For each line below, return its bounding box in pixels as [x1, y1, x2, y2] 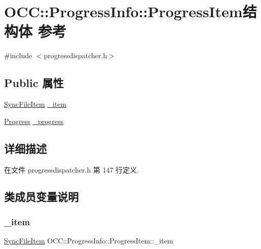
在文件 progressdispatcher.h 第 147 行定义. [4, 164, 139, 175]
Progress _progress [4, 115, 63, 126]
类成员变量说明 [4, 189, 79, 204]
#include [4, 50, 32, 61]
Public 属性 [4, 75, 64, 91]
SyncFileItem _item [4, 99, 67, 109]
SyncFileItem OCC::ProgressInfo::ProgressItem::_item [4, 235, 173, 246]
